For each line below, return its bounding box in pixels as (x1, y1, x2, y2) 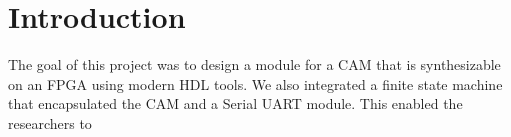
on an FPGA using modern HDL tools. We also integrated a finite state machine (8, 73, 503, 94)
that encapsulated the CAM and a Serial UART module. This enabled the (8, 93, 463, 114)
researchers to (8, 112, 92, 133)
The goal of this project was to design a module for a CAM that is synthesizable (8, 54, 501, 75)
